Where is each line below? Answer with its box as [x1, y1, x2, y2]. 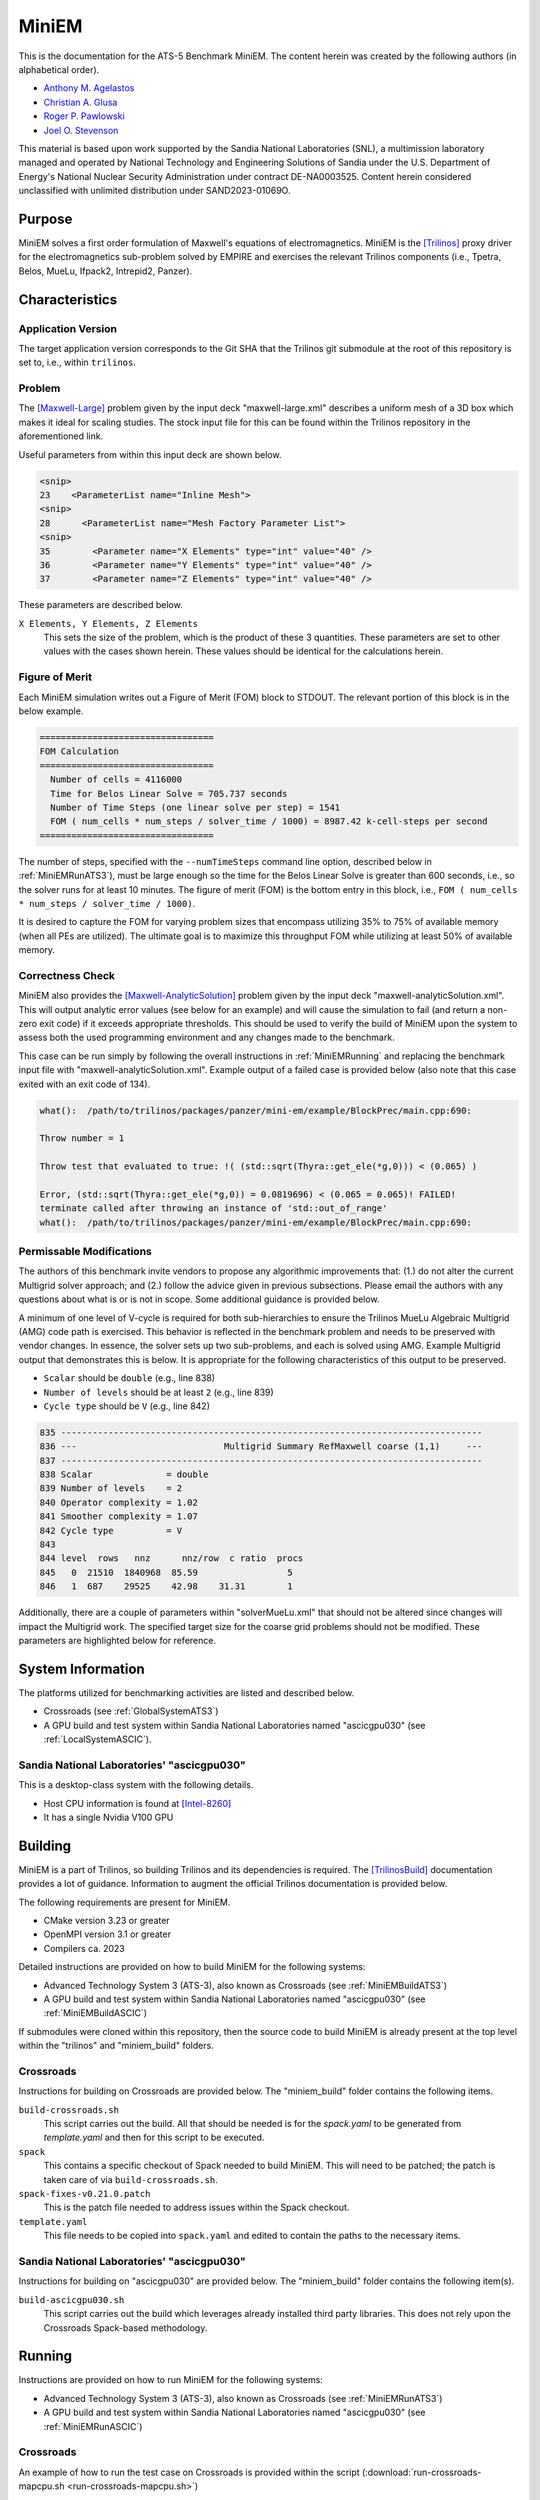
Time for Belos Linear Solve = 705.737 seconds [50, 788, 288, 799]
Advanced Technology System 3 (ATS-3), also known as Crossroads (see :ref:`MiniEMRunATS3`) [43, 2392, 443, 2404]
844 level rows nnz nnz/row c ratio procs [39, 1553, 304, 1564]
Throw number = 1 [39, 1133, 125, 1144]
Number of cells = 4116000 [50, 774, 183, 785]
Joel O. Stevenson [43, 124, 119, 136]
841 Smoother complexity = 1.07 [39, 1511, 199, 1522]
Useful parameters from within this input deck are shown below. [18, 448, 282, 460]
